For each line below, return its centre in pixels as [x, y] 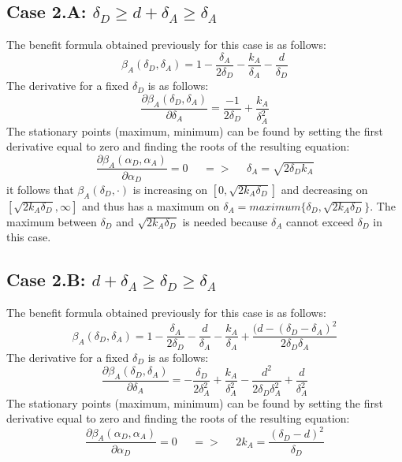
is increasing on [170, 189]
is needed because [225, 221]
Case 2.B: [46, 279]
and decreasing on [324, 189]
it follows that [40, 189]
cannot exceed [320, 221]
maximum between [52, 221]
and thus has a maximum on [151, 205]
